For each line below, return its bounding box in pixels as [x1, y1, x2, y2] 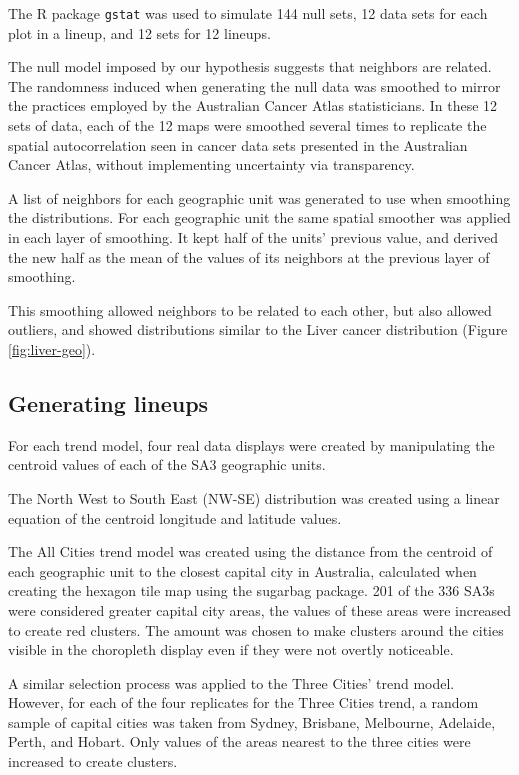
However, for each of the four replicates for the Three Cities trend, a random [8, 692, 479, 713]
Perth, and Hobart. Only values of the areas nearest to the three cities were [8, 731, 471, 752]
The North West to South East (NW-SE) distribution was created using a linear [8, 487, 500, 508]
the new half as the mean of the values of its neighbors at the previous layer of [8, 246, 490, 267]
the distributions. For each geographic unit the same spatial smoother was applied [8, 207, 511, 228]
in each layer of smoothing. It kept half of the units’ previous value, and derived [8, 227, 498, 247]
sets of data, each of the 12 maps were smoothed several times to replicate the [8, 115, 487, 136]
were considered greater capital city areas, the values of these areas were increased [8, 599, 512, 620]
